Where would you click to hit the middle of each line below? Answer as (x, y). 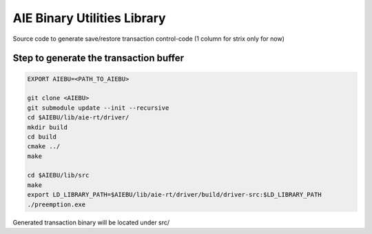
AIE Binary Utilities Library (89, 18)
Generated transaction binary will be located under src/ (91, 222)
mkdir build (48, 127)
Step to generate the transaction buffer (98, 58)
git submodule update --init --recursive (98, 108)
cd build (42, 137)
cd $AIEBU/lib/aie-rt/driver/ (78, 118)
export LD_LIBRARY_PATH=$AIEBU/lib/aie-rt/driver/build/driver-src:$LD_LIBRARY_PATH (174, 195)
